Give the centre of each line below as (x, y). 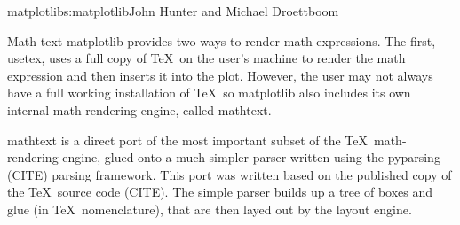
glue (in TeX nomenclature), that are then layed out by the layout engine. (210, 209)
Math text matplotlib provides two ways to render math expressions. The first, (222, 40)
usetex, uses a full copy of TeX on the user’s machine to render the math (206, 58)
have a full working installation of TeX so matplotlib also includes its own (209, 93)
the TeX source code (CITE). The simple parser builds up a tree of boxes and (220, 192)
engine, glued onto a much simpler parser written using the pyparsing (251, 157)
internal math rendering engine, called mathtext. (139, 109)
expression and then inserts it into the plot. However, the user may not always (220, 75)
